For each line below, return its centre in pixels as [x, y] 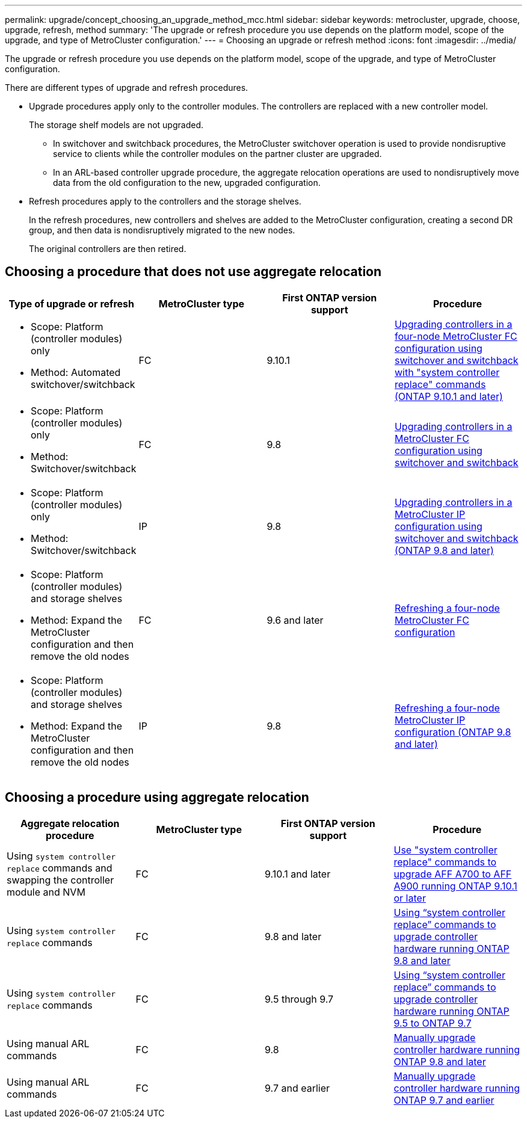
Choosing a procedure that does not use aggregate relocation [193, 272]
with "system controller [447, 372]
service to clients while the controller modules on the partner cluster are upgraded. [217, 154]
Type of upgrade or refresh [71, 303]
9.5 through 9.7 [299, 999]
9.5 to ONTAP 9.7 [433, 1023]
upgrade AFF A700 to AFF [453, 874]
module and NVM [46, 892]
